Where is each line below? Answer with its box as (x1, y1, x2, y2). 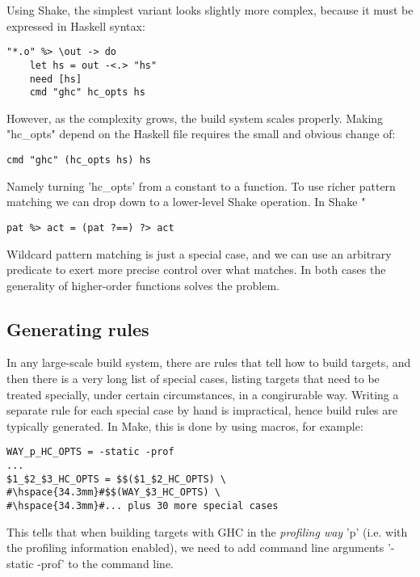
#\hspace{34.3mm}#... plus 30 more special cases (6, 500, 279, 512)
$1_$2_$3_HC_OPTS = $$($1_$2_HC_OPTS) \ (6, 473, 227, 485)
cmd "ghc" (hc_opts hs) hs (6, 154, 151, 166)
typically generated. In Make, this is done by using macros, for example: (6, 417, 363, 434)
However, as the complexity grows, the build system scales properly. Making (6, 109, 384, 126)
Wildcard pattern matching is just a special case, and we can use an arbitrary (6, 245, 392, 262)
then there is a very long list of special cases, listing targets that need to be (6, 370, 380, 387)
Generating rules (6, 316, 149, 341)
